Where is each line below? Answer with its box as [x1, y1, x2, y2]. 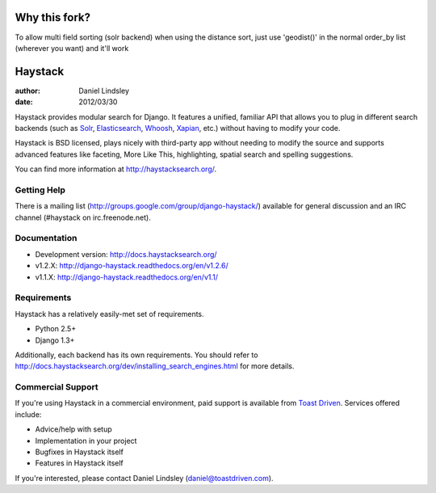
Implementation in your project [35, 436, 137, 445]
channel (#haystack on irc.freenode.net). [15, 213, 151, 222]
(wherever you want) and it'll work [15, 43, 129, 53]
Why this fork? [15, 11, 90, 24]
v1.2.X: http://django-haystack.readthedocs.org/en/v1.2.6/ [35, 261, 229, 271]
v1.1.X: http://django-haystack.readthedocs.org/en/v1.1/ [35, 272, 218, 282]
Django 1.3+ [35, 335, 75, 345]
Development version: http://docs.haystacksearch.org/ [35, 249, 217, 259]
